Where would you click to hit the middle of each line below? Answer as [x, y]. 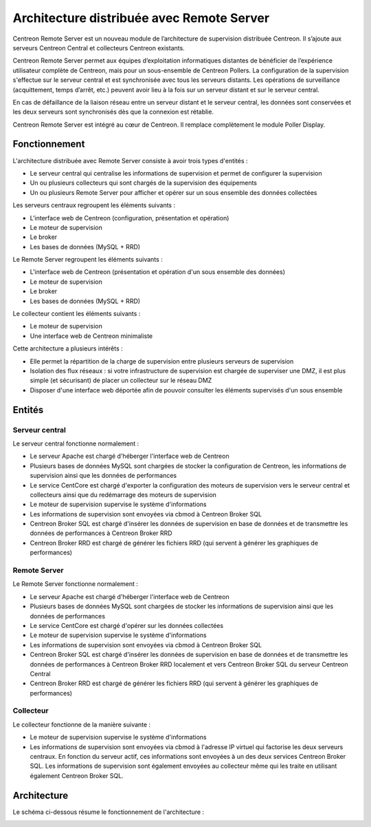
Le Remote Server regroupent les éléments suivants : [88, 260]
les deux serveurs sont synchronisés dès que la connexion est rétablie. [113, 112]
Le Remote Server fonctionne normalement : [76, 584]
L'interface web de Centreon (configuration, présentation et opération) [130, 218]
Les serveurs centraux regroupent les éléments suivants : [94, 205]
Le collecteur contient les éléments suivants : [77, 314]
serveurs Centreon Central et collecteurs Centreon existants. [99, 48]
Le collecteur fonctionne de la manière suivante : [82, 724]
